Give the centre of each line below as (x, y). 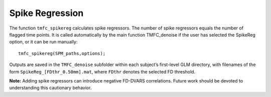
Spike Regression (46, 13)
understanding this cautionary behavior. (50, 88)
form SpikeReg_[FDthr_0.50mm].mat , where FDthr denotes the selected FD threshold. (102, 71)
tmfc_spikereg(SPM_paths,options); (62, 53)
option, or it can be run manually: (43, 42)
